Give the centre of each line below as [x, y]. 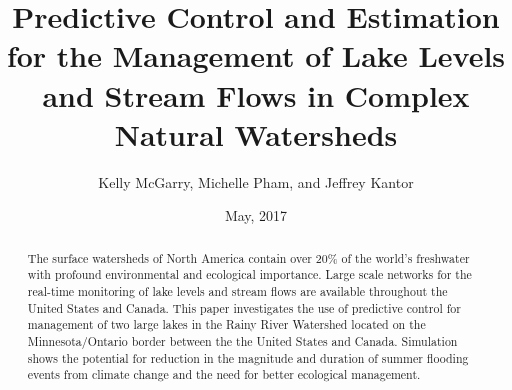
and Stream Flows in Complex [256, 94]
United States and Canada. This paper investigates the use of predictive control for [244, 307]
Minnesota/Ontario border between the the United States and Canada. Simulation [242, 340]
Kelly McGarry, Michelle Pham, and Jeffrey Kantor [256, 181]
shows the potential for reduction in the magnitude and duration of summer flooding [248, 357]
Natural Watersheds [256, 133]
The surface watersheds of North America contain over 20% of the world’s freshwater [248, 257]
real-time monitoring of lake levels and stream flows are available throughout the [237, 290]
